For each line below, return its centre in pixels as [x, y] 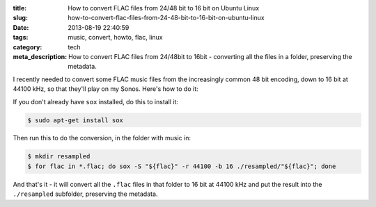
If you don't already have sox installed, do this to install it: [96, 101]
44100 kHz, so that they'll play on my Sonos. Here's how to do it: [105, 89]
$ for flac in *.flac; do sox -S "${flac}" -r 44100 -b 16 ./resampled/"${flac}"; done [182, 166]
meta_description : [40, 56]
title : [20, 8]
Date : [21, 27]
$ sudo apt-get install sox [75, 120]
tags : [21, 38]
